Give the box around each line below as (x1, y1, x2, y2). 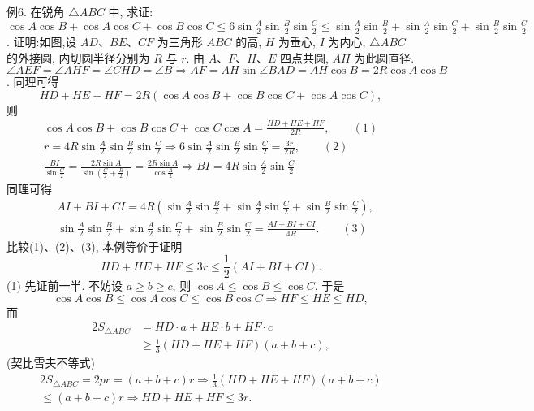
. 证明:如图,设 (6, 32, 77, 50)
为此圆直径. (354, 49, 415, 66)
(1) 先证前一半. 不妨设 (6, 277, 123, 294)
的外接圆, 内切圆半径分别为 (6, 49, 150, 66)
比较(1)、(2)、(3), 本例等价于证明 (6, 237, 183, 254)
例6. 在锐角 (6, 3, 65, 19)
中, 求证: (108, 3, 153, 19)
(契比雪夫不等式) (6, 354, 95, 371)
